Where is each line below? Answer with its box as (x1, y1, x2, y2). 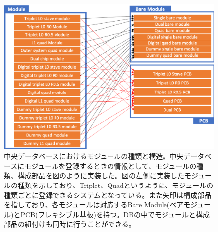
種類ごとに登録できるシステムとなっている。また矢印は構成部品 (4, 189, 212, 200)
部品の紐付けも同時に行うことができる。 (4, 219, 136, 229)
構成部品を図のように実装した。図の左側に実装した (17, 170, 184, 181)
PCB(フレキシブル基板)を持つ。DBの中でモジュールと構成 (20, 209, 210, 219)
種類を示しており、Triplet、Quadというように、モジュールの (17, 180, 214, 190)
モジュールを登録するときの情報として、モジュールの (24, 160, 197, 171)
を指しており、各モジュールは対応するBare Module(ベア (4, 199, 184, 210)
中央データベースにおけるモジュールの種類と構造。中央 (4, 151, 184, 161)
